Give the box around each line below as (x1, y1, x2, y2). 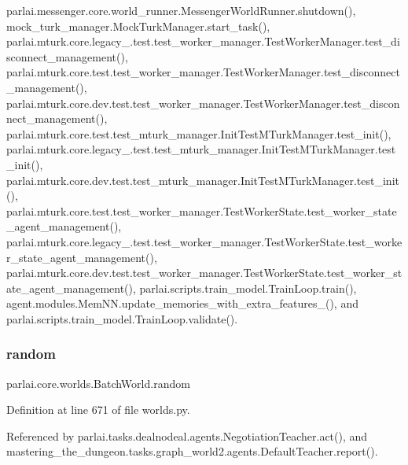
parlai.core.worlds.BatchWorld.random (6, 375, 190, 391)
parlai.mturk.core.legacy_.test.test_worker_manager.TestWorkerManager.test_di (6, 33, 400, 50)
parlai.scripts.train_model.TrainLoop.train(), (139, 279, 357, 296)
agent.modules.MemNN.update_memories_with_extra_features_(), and (6, 295, 358, 312)
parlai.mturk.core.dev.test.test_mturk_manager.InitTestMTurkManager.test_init (6, 172, 399, 188)
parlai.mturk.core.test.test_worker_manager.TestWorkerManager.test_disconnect (6, 64, 400, 80)
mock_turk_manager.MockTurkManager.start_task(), (6, 17, 270, 34)
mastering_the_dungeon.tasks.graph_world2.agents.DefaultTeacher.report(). (6, 443, 378, 459)
